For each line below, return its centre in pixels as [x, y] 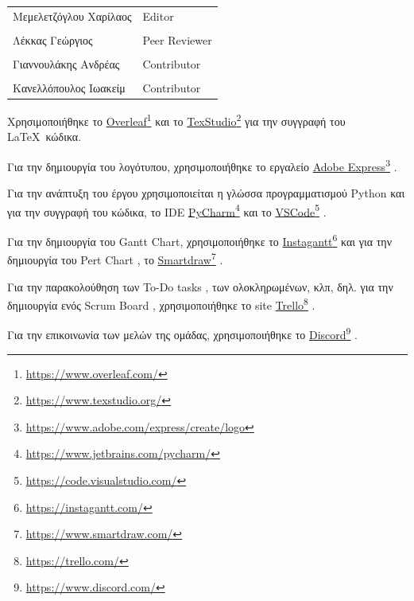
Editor [158, 16]
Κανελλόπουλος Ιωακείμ [69, 88]
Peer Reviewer [177, 39]
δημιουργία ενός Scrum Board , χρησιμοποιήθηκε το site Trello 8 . [161, 304]
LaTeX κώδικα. [44, 137]
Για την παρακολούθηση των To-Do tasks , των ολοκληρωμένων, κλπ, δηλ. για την [200, 286]
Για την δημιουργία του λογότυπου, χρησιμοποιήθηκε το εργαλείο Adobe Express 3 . [202, 165]
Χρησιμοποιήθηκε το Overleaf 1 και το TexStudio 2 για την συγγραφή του [176, 120]
